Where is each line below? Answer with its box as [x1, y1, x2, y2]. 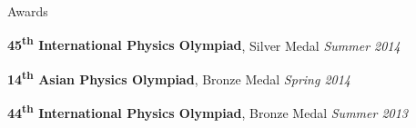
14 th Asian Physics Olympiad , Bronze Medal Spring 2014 [7, 66, 351, 88]
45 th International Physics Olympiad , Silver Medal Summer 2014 [7, 33, 401, 54]
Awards [7, 2, 48, 20]
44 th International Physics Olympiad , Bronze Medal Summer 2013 [7, 101, 409, 122]
